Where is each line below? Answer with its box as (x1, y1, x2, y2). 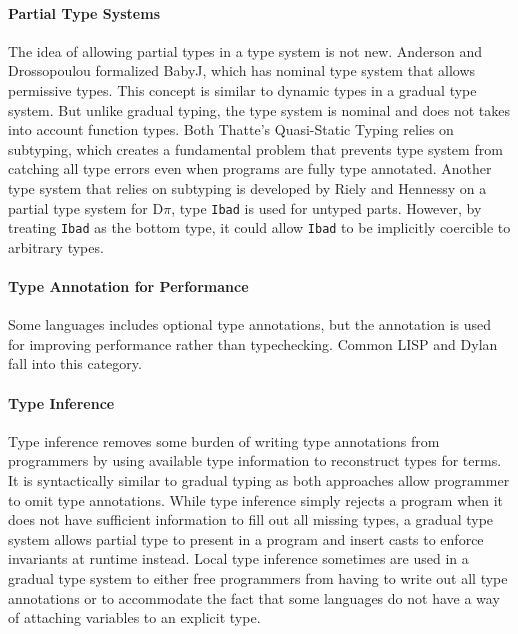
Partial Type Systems (8, 2, 160, 23)
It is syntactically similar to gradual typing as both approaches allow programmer (8, 470, 510, 491)
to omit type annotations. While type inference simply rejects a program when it (8, 489, 504, 510)
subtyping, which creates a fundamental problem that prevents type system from (8, 138, 503, 159)
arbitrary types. (8, 236, 104, 257)
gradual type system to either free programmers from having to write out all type (8, 567, 508, 588)
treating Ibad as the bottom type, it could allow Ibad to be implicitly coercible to (8, 217, 511, 238)
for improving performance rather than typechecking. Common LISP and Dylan (8, 333, 498, 354)
